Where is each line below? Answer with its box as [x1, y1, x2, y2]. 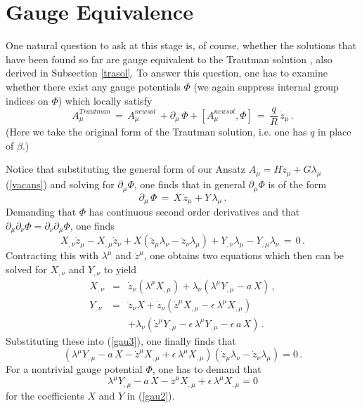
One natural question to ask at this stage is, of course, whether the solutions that [6, 38, 356, 53]
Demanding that [6, 204, 77, 219]
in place [318, 124, 351, 139]
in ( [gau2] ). [127, 388, 175, 402]
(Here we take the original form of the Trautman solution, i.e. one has [6, 124, 307, 139]
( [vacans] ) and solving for [6, 177, 115, 192]
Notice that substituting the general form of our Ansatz [6, 162, 246, 176]
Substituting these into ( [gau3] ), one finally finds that [6, 333, 236, 348]
